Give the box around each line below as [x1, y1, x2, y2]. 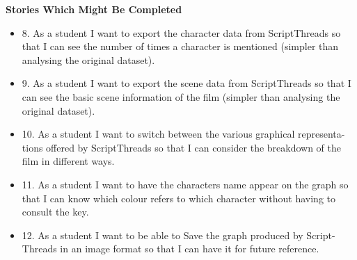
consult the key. [22, 204, 89, 219]
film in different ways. [22, 154, 115, 168]
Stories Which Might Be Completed [6, 2, 182, 16]
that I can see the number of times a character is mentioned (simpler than [22, 39, 339, 54]
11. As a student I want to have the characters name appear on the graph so [22, 177, 349, 191]
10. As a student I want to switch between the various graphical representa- [22, 127, 345, 141]
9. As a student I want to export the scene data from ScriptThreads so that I [22, 76, 351, 90]
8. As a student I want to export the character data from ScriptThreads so [22, 25, 341, 40]
